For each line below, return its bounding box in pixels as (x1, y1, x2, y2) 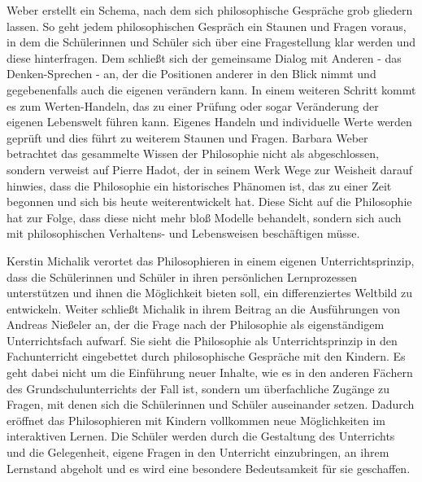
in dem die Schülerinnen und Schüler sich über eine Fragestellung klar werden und (7, 33, 416, 50)
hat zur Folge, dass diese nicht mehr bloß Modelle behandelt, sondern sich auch (7, 208, 402, 226)
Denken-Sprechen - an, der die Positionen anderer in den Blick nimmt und (7, 65, 376, 82)
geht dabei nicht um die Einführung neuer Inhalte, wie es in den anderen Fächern (7, 364, 413, 381)
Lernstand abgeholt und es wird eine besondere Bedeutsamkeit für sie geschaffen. (7, 459, 411, 476)
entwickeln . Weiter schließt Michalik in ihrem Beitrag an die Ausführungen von (7, 300, 400, 317)
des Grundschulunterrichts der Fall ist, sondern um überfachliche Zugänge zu (7, 379, 390, 397)
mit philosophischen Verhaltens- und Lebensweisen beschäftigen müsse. (7, 225, 360, 242)
